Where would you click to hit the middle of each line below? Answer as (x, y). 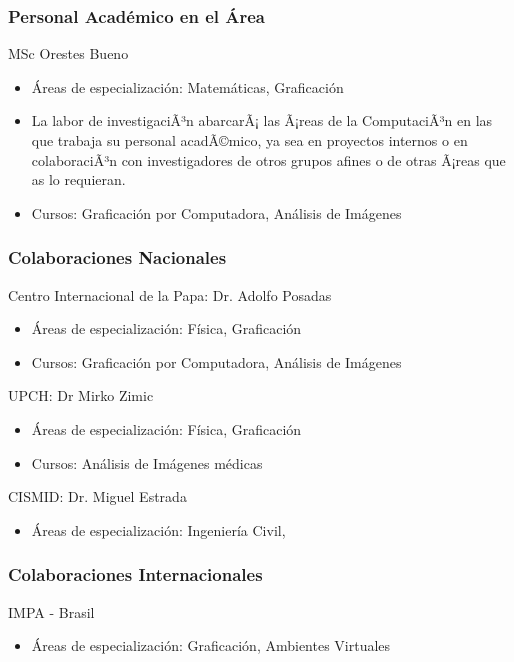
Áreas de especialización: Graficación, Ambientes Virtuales (211, 645)
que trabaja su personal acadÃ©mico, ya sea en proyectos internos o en (249, 140)
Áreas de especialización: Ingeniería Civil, (158, 529)
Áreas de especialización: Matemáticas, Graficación (187, 86)
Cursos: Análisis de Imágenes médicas (147, 462)
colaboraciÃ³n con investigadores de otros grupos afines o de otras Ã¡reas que (268, 159)
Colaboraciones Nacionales (117, 257)
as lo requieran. (78, 179)
